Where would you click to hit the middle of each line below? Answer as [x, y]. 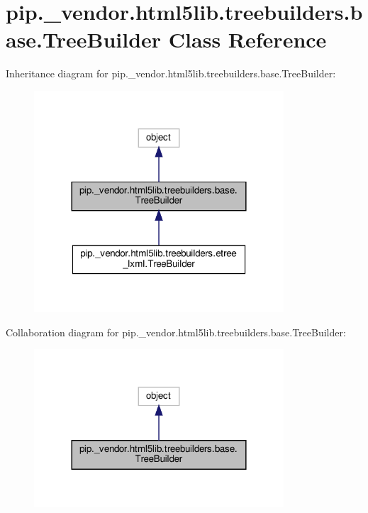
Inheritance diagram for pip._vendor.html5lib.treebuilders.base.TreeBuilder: [171, 73]
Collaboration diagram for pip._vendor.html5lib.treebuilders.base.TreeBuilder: [176, 332]
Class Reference [247, 39]
